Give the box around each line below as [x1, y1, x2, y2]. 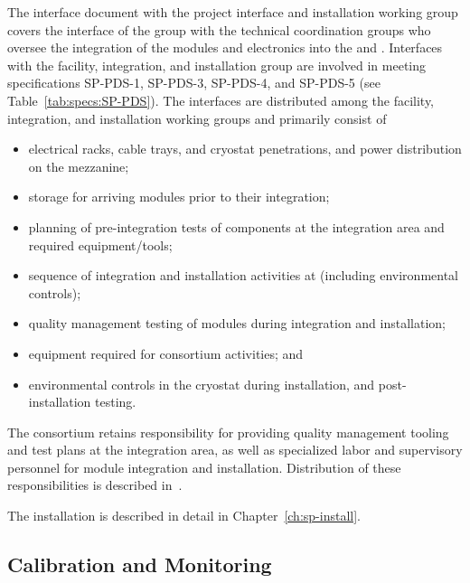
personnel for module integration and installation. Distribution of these [7, 457, 401, 476]
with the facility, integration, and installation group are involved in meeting [7, 55, 427, 74]
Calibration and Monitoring [7, 550, 272, 578]
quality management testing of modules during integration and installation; [28, 314, 446, 333]
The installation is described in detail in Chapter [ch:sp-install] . [7, 506, 361, 525]
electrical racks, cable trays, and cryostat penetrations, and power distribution [28, 139, 462, 158]
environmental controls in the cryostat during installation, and [28, 374, 375, 393]
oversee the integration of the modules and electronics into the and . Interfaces [7, 38, 443, 57]
